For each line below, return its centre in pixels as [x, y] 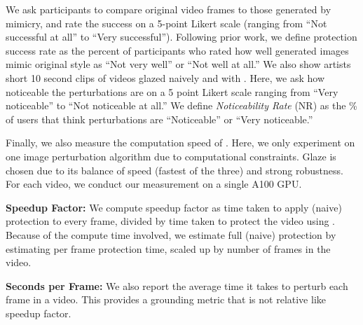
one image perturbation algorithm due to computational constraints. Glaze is [171, 156]
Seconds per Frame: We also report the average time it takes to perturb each [177, 285]
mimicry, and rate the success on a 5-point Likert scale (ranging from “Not [166, 23]
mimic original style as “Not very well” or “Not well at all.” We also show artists [178, 64]
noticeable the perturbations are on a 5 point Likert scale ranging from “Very [172, 91]
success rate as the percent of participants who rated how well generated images [177, 50]
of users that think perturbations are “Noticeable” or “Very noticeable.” [159, 119]
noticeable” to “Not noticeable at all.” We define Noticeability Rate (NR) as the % [181, 105]
